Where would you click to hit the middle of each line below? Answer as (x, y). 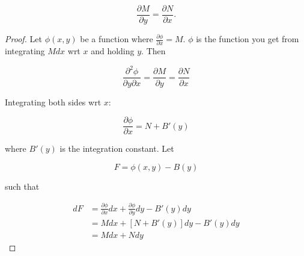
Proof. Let (23, 39)
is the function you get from (248, 39)
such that (22, 186)
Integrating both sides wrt (53, 101)
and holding (113, 51)
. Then (154, 51)
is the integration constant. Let (117, 148)
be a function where (117, 39)
